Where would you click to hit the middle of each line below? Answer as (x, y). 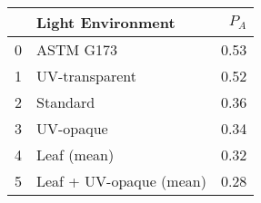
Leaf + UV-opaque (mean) (121, 181)
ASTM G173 (77, 49)
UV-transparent (86, 76)
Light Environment (106, 22)
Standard (66, 102)
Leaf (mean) (75, 155)
